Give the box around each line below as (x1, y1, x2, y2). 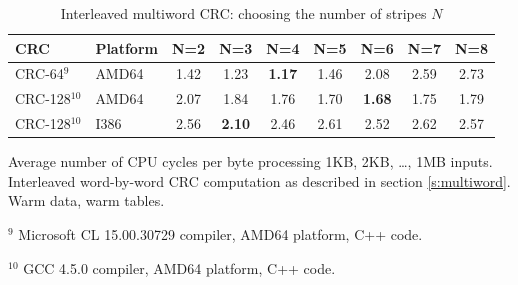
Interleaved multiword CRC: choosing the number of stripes (60, 3, 427, 23)
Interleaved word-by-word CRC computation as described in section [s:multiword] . (8, 170, 511, 191)
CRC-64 (15, 63, 64, 84)
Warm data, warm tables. (8, 190, 165, 211)
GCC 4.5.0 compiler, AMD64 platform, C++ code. (23, 257, 336, 278)
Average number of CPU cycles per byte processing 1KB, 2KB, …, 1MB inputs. (8, 151, 493, 172)
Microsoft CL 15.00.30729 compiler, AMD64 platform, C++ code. (18, 224, 423, 244)
